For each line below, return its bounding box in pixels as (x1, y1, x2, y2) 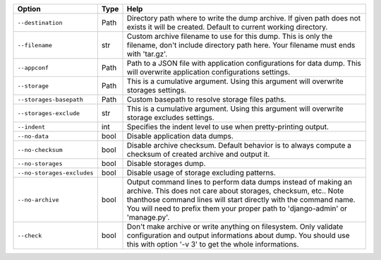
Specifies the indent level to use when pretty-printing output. (126, 122, 329, 131)
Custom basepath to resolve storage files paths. (126, 95, 286, 104)
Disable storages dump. (126, 159, 206, 168)
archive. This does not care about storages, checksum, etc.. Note (126, 186, 344, 196)
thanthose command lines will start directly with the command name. (126, 195, 356, 204)
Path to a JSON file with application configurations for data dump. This (126, 59, 361, 68)
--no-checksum (17, 146, 63, 153)
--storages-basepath (17, 95, 84, 103)
